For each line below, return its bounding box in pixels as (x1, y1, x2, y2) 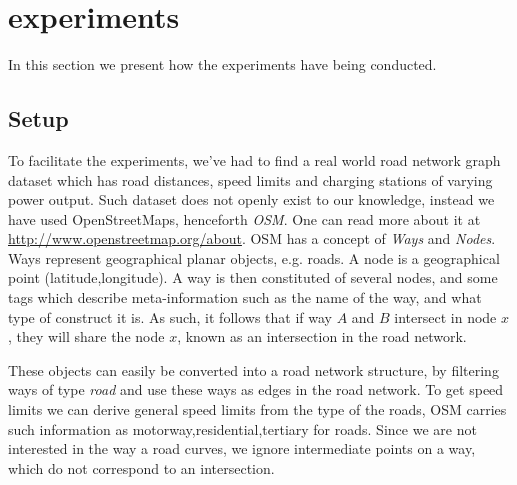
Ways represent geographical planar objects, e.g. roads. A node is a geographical (8, 247, 500, 268)
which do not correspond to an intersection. (8, 457, 275, 478)
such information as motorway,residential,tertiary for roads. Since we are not (8, 418, 477, 439)
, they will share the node (8, 326, 165, 347)
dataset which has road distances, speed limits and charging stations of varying (8, 169, 493, 190)
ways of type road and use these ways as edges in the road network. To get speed (8, 379, 504, 400)
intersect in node (394, 306, 497, 327)
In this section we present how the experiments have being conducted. (8, 54, 437, 75)
